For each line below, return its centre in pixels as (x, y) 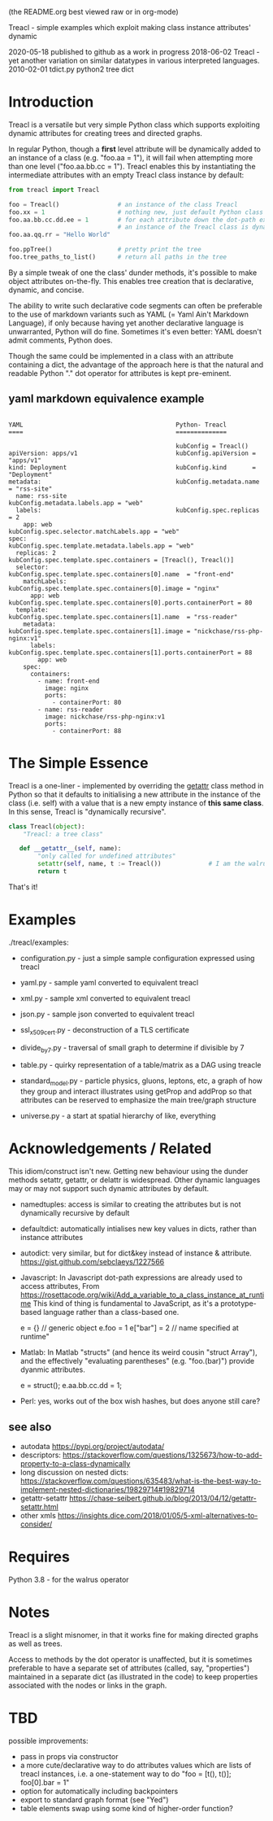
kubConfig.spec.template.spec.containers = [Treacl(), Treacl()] (121, 560)
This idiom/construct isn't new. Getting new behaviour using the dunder (128, 1172)
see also (30, 1427)
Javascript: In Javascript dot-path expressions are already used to (131, 1277)
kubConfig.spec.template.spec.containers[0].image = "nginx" (114, 588)
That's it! (23, 887)
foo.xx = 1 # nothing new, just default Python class (136, 212)
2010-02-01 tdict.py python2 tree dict (71, 69)
